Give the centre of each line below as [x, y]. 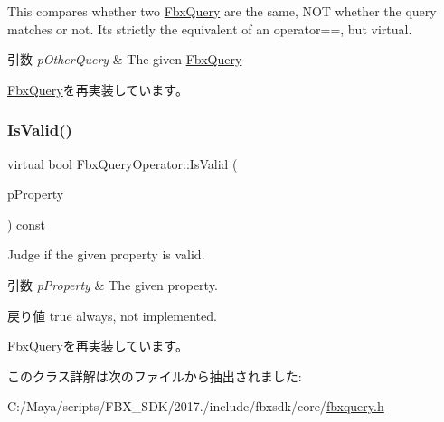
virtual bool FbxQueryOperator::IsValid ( [123, 163]
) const [27, 224]
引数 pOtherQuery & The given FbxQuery [125, 59]
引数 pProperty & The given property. [113, 284]
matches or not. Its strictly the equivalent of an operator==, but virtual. [210, 28]
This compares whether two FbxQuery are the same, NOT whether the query [222, 11]
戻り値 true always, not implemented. [112, 315]
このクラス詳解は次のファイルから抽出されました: [155, 375]
